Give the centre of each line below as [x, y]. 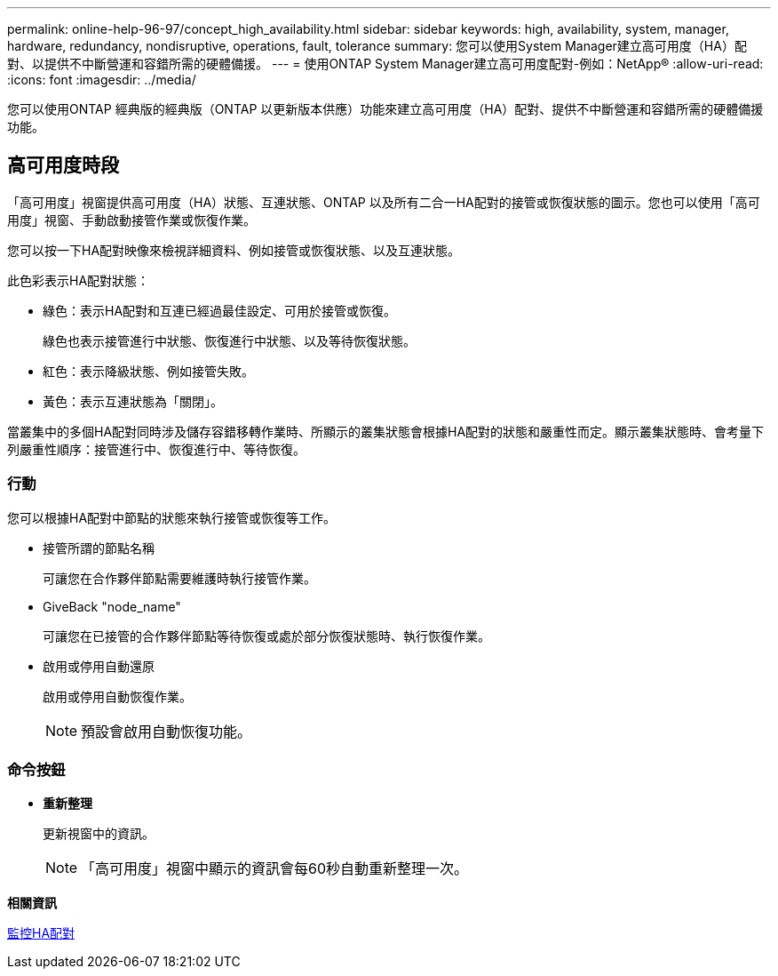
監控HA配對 [41, 933]
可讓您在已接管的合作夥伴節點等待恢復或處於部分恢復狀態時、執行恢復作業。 [266, 636]
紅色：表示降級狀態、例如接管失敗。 [148, 371]
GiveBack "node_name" [112, 606]
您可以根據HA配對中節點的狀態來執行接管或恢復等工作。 [172, 517]
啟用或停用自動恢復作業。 [117, 696]
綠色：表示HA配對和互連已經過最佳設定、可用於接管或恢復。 [220, 310]
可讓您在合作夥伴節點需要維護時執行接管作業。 [179, 578]
